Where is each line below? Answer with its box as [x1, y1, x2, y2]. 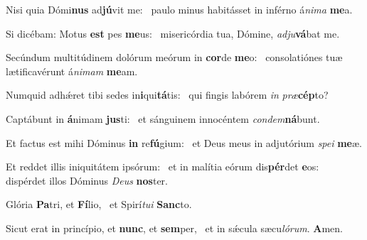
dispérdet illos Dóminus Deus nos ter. [6, 173, 168, 187]
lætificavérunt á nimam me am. [6, 63, 138, 78]
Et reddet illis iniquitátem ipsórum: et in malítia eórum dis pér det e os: [6, 159, 319, 174]
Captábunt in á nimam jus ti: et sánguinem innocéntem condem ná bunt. [6, 111, 320, 126]
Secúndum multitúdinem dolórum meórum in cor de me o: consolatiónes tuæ [6, 50, 343, 65]
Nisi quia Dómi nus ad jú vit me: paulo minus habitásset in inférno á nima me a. [6, 2, 353, 16]
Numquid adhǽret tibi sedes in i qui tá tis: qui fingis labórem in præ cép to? [6, 87, 329, 102]
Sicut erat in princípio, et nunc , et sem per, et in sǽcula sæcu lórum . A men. [6, 220, 343, 235]
